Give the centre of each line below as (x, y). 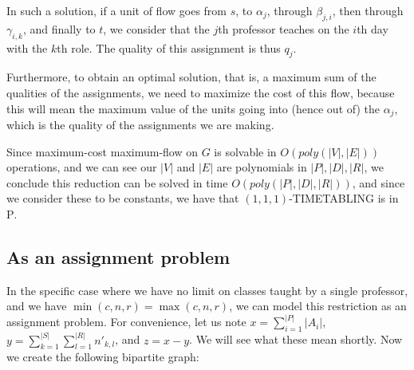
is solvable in (245, 151)
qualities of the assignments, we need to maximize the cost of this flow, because (201, 92)
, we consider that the (156, 28)
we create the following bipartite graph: (103, 357)
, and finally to (59, 28)
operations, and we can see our (82, 167)
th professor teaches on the (284, 28)
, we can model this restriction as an (318, 306)
